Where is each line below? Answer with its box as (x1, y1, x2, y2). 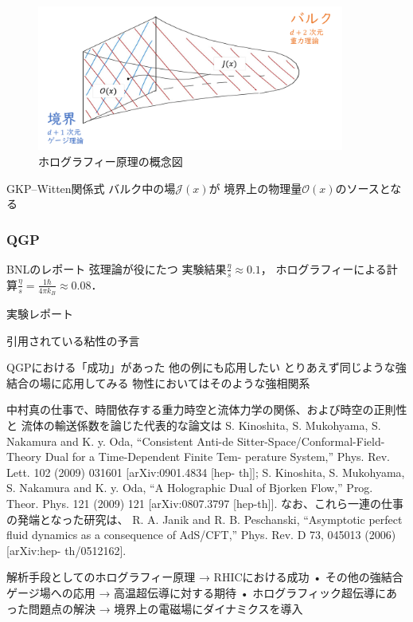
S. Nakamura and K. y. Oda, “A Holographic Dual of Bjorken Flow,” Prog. (6, 479, 373, 496)
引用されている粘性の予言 (6, 332, 140, 348)
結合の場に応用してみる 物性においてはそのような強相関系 (6, 374, 310, 391)
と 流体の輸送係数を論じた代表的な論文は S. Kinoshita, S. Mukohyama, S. (6, 416, 381, 433)
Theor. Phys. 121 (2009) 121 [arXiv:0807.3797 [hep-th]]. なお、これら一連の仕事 (6, 494, 403, 511)
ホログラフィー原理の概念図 (38, 152, 183, 169)
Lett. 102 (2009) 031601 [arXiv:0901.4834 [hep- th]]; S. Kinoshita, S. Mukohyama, (6, 463, 405, 480)
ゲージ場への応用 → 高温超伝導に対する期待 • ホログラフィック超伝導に (6, 584, 386, 600)
